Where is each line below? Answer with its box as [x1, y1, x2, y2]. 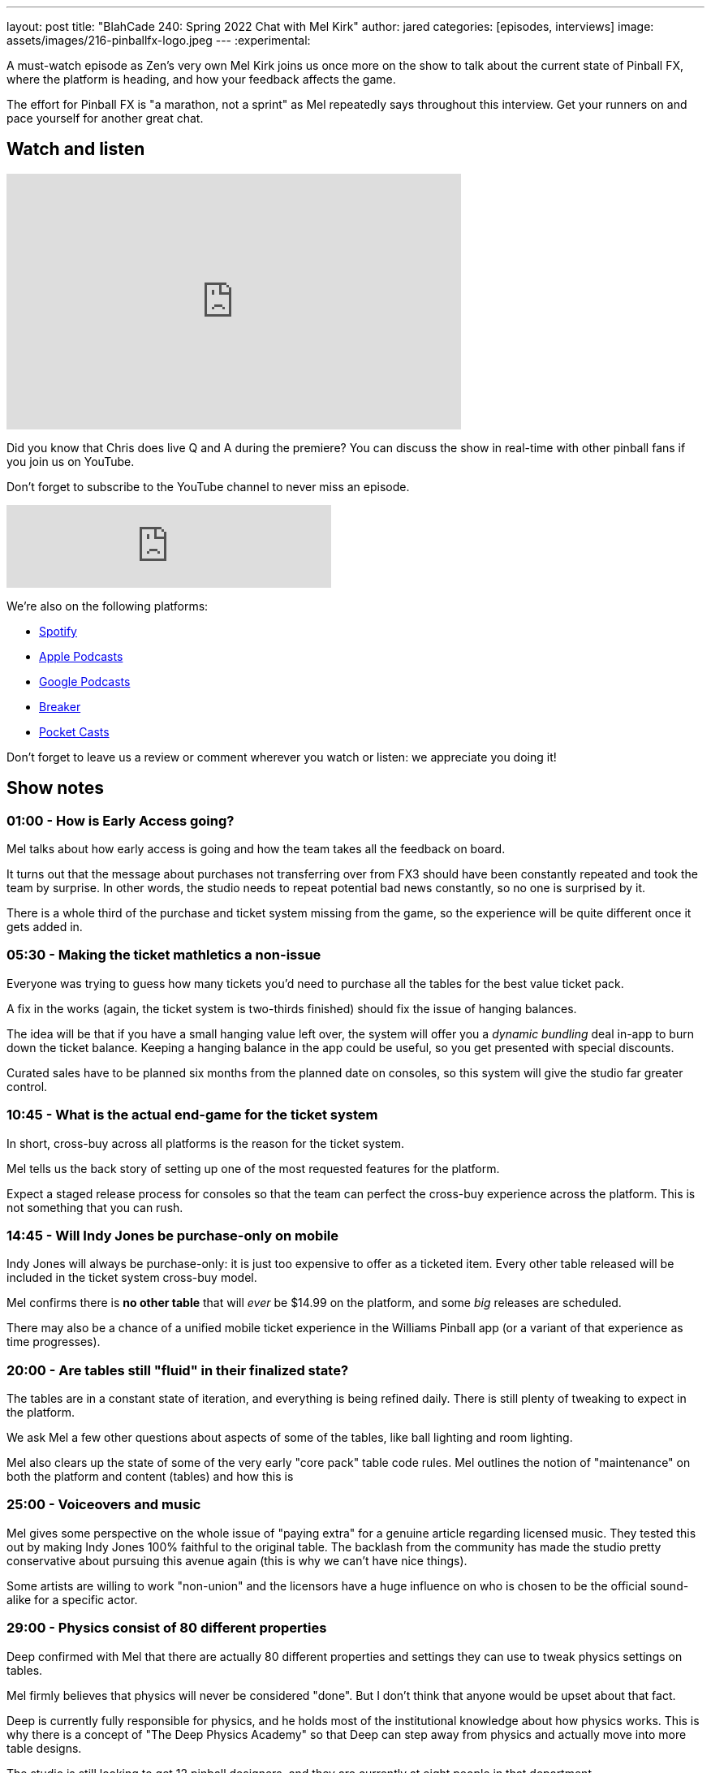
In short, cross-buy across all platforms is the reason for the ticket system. [6, 1136, 405, 1150]
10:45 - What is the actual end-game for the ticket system [6, 1107, 378, 1124]
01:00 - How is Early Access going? [6, 812, 235, 829]
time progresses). [6, 1335, 101, 1349]
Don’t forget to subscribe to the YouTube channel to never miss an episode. [6, 479, 410, 494]
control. [6, 1079, 48, 1094]
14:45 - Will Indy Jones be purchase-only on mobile [6, 1227, 338, 1244]
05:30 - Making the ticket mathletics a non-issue [6, 947, 321, 964]
